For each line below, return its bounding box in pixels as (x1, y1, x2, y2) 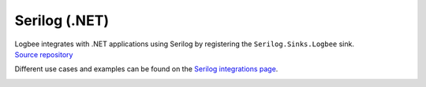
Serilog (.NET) (14, 12, 110, 29)
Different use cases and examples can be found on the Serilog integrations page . (14, 64, 278, 74)
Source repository (14, 49, 73, 59)
